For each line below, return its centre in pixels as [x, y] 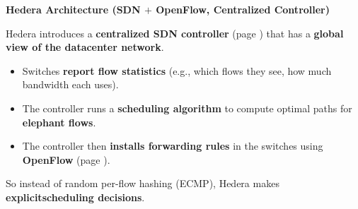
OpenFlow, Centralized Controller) [243, 9]
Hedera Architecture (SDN [73, 9]
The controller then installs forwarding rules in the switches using [173, 146]
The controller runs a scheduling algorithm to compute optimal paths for [187, 108]
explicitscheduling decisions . [75, 197]
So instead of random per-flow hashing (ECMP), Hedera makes [143, 183]
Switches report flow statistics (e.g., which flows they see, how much [177, 70]
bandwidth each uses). [70, 84]
